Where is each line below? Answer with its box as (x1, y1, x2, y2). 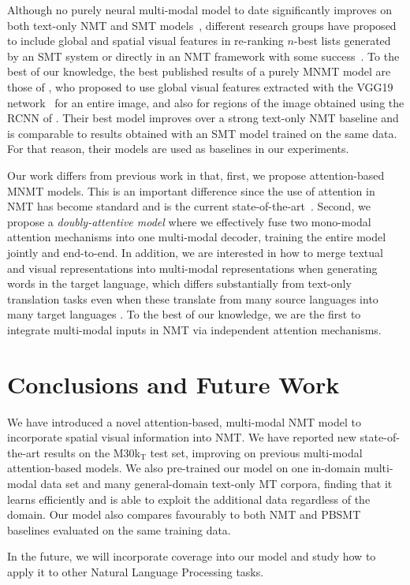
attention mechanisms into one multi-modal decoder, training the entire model (7, 229, 386, 245)
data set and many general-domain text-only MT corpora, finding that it (40, 475, 393, 491)
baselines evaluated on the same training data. (7, 521, 231, 538)
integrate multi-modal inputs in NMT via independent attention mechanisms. (7, 321, 382, 337)
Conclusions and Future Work (7, 367, 340, 400)
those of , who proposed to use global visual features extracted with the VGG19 (7, 78, 393, 95)
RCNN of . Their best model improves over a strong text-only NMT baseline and (7, 110, 399, 126)
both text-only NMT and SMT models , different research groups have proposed (7, 17, 397, 33)
